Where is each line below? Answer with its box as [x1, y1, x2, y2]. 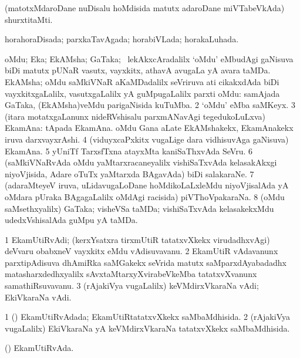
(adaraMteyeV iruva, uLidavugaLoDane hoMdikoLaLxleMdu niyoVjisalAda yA [5, 179, 289, 191]
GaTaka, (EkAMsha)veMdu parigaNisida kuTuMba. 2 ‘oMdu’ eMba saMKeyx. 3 [5, 99, 295, 111]
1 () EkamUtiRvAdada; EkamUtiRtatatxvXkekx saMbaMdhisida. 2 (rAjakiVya [5, 310, 290, 323]
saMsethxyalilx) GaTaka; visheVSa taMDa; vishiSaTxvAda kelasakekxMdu [5, 202, 274, 214]
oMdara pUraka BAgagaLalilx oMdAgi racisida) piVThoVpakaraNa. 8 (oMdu [5, 190, 285, 202]
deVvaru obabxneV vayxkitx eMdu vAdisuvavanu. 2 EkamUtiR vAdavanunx [5, 245, 278, 257]
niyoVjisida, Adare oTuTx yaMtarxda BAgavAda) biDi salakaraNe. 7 [5, 167, 254, 180]
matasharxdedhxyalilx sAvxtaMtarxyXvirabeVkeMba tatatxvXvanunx [5, 268, 257, 280]
